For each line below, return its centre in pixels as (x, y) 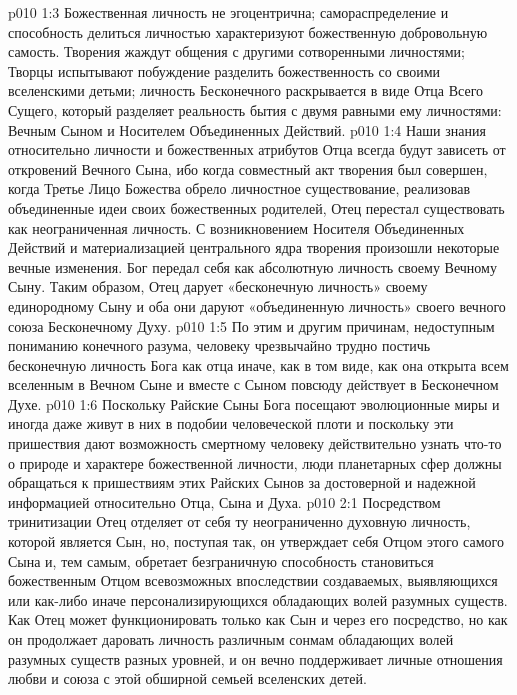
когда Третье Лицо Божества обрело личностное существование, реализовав (239, 188)
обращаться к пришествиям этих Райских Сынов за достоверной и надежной (242, 482)
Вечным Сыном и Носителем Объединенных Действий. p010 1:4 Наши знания (247, 129)
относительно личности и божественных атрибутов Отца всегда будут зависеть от (257, 149)
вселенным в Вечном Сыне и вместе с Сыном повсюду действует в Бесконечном (253, 384)
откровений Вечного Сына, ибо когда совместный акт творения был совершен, (248, 168)
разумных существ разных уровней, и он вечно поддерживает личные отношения (255, 658)
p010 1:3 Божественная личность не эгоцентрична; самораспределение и (228, 12)
